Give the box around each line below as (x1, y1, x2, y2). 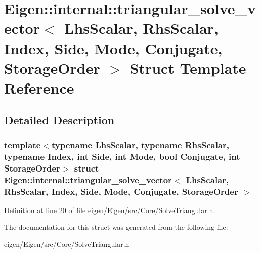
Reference (4, 77, 74, 98)
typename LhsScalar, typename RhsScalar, (51, 138, 229, 151)
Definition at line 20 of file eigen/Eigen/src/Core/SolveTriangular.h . (4, 204, 215, 215)
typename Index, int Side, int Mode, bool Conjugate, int (4, 150, 240, 162)
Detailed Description (4, 112, 115, 128)
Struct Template (129, 57, 246, 78)
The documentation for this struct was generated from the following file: (4, 222, 228, 232)
